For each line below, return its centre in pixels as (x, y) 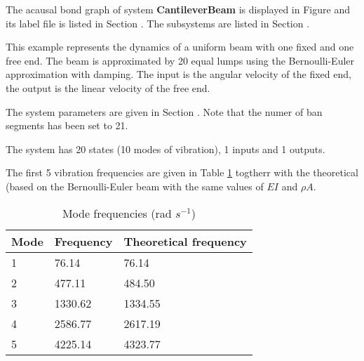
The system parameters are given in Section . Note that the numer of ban (164, 111)
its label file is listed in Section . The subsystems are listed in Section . (158, 23)
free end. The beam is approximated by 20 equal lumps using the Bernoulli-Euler (180, 60)
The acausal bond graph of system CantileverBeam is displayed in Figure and (178, 9)
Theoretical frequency (185, 241)
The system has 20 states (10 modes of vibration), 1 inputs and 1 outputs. (166, 149)
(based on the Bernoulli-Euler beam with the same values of (135, 186)
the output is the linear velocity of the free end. (108, 87)
